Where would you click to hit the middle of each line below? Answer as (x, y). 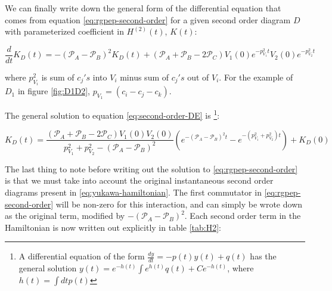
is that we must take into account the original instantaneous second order (139, 180)
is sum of (58, 77)
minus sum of (145, 77)
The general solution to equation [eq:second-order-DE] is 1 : (112, 114)
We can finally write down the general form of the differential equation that (143, 8)
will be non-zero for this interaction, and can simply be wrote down (179, 204)
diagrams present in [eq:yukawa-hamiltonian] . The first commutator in (133, 192)
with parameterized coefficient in (64, 31)
